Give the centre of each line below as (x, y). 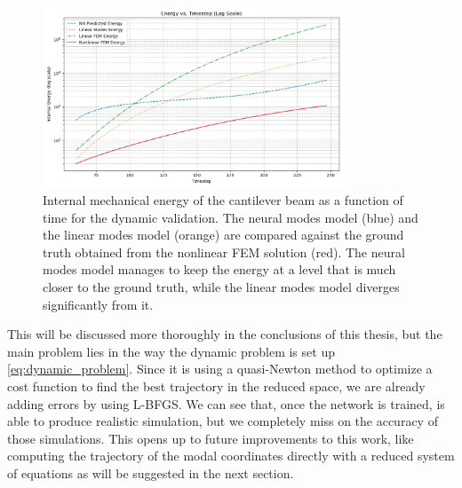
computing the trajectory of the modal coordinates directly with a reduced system (231, 456)
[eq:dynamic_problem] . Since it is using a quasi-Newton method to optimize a (220, 369)
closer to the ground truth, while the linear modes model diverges (221, 287)
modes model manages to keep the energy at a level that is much (219, 269)
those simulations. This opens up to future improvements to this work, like (211, 438)
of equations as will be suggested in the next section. (151, 473)
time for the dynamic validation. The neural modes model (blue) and (231, 217)
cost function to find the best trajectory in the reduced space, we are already (216, 386)
